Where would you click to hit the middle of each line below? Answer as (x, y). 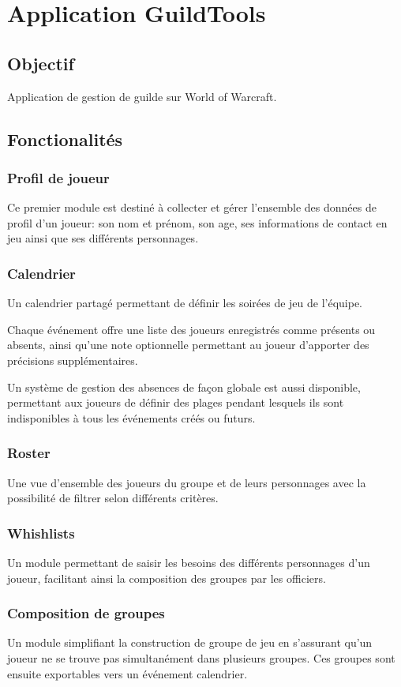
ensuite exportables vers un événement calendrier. (127, 673)
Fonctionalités (65, 139)
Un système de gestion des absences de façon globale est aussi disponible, (184, 387)
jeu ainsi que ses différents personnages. (103, 238)
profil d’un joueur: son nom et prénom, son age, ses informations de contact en (197, 222)
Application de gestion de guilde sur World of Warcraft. (142, 96)
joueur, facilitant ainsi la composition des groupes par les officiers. (167, 578)
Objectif (41, 63)
